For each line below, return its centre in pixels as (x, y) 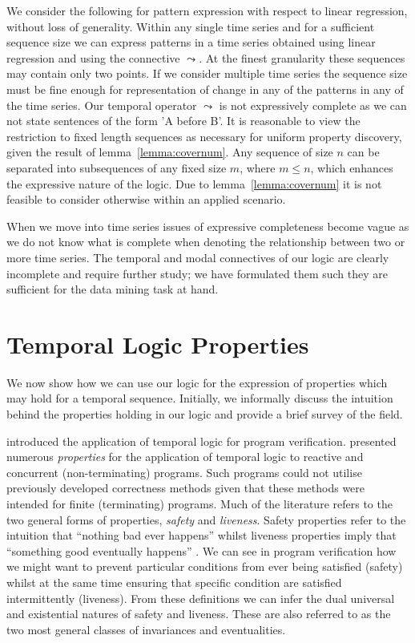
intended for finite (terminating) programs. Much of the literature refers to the (199, 503)
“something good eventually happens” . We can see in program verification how (201, 550)
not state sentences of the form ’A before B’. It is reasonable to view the (183, 121)
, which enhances (352, 167)
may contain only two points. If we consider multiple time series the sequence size (207, 73)
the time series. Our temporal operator (102, 105)
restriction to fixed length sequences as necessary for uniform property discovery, (204, 136)
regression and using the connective (93, 57)
